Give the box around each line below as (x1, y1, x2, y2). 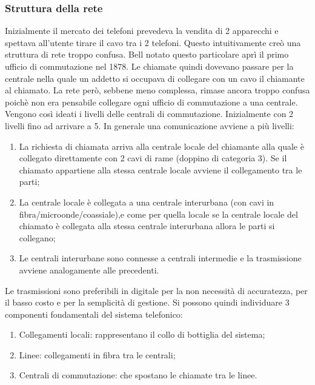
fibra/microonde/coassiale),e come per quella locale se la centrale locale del (19, 207, 298, 220)
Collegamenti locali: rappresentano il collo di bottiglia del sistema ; (19, 328, 265, 341)
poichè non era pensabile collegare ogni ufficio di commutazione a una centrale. (5, 95, 298, 108)
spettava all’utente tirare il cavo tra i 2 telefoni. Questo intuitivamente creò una (5, 36, 301, 49)
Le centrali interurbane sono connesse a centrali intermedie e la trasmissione (19, 252, 302, 264)
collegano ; (19, 231, 56, 244)
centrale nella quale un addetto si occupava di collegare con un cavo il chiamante (5, 72, 305, 84)
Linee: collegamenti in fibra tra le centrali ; (19, 348, 176, 361)
